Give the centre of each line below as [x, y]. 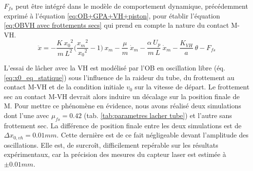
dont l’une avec [27, 115]
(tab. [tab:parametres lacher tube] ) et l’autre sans [158, 115]
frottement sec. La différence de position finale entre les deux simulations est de [123, 125]
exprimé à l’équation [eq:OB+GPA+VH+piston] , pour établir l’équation [112, 15]
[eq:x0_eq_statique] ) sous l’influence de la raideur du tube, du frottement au [119, 77]
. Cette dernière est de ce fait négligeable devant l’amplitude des [153, 135]
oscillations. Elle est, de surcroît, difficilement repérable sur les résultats [111, 145]
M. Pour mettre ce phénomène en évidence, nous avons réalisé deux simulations [123, 106]
